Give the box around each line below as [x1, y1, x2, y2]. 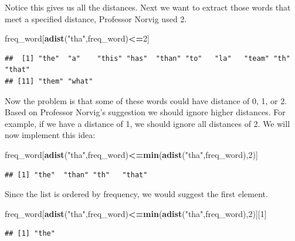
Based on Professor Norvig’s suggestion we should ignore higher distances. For [5, 106, 286, 118]
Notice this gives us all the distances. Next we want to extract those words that [5, 1, 291, 13]
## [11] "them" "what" [5, 77, 93, 85]
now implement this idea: [5, 129, 96, 141]
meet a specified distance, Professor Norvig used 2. [5, 12, 187, 25]
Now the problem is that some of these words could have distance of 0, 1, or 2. [5, 94, 287, 106]
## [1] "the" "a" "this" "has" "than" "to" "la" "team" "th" [5, 54, 290, 63]
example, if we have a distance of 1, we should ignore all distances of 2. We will [5, 117, 290, 129]
